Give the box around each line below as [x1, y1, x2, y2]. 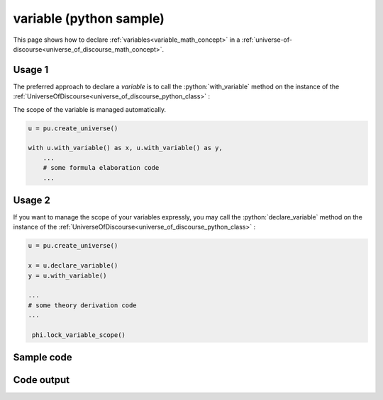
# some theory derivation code [28, 301, 138, 309]
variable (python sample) [13, 11, 165, 26]
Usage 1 [13, 64, 49, 76]
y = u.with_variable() [28, 271, 107, 280]
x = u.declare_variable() [28, 262, 118, 270]
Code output [13, 374, 70, 386]
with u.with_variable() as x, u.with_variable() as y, [28, 144, 223, 152]
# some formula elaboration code [43, 164, 160, 172]
